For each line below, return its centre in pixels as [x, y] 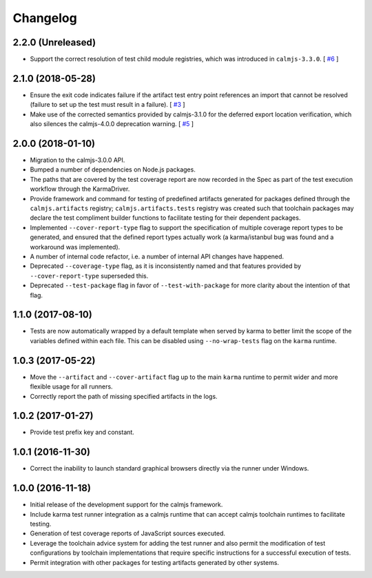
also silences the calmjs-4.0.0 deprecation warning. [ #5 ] [112, 124]
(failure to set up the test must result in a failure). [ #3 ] [107, 105]
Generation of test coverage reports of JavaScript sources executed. [127, 533]
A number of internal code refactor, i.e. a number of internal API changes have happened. [157, 256]
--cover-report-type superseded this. [89, 276]
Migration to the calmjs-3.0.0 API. [77, 160]
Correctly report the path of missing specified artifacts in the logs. [124, 396]
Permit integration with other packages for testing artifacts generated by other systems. [154, 562]
